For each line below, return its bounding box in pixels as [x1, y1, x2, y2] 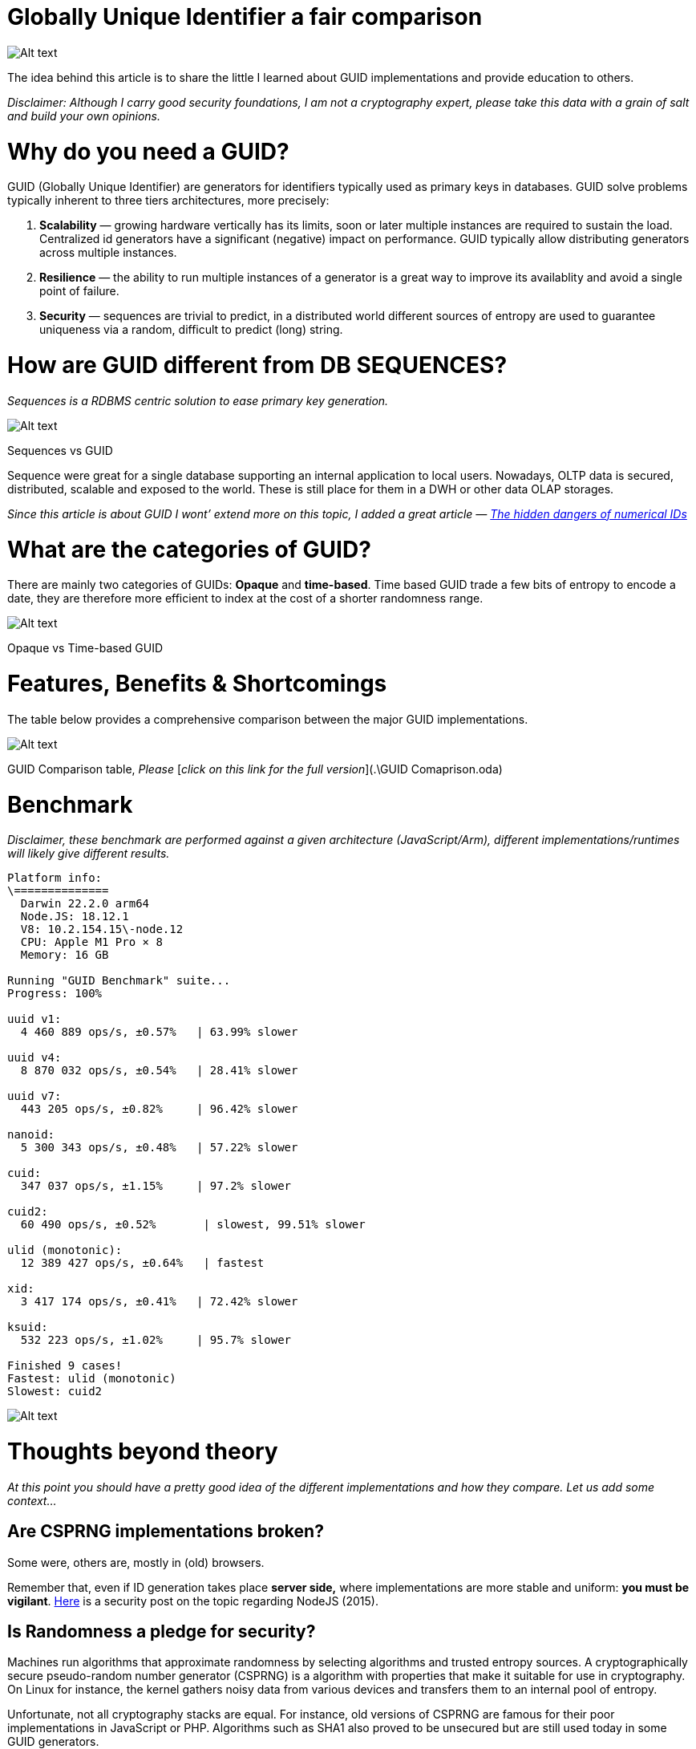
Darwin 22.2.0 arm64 [20, 897, 150, 911]
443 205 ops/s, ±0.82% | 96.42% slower [20, 1102, 298, 1116]
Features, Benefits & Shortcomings [7, 670, 387, 697]
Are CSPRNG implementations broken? [7, 1521, 324, 1542]
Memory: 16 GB [20, 948, 109, 962]
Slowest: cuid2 [7, 1385, 103, 1398]
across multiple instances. [39, 246, 177, 260]
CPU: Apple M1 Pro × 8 [20, 935, 163, 949]
